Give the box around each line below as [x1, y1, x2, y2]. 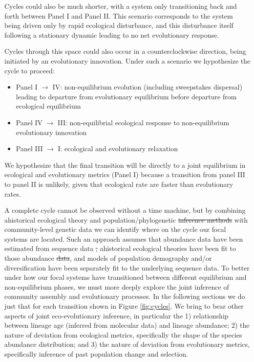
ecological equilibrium [16, 101, 81, 111]
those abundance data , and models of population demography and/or [4, 253, 212, 263]
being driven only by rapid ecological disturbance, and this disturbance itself [4, 20, 234, 30]
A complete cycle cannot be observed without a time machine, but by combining [4, 205, 246, 215]
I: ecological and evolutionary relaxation [58, 143, 178, 154]
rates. [4, 188, 21, 199]
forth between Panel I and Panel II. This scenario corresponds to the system [4, 10, 233, 21]
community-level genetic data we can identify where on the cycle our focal [4, 224, 226, 234]
